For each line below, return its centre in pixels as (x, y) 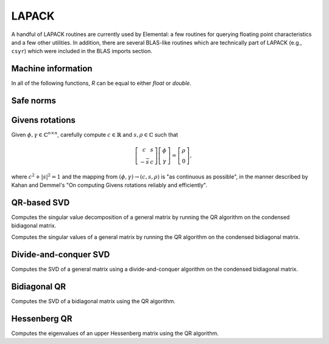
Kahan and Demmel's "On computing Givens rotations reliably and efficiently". (109, 185)
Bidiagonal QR (39, 286)
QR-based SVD (41, 203)
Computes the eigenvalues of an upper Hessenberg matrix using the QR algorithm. (115, 333)
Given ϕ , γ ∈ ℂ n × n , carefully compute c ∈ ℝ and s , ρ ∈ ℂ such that (95, 134)
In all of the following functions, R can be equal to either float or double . (101, 83)
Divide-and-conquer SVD (61, 254)
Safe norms (34, 101)
